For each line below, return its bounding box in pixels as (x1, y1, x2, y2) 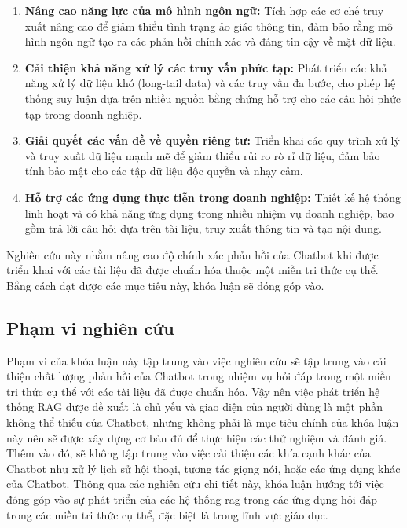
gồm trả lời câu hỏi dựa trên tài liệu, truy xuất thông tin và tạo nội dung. (24, 220, 382, 236)
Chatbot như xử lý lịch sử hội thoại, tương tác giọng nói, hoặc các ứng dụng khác (6, 460, 401, 476)
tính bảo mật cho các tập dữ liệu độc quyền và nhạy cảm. (24, 163, 303, 179)
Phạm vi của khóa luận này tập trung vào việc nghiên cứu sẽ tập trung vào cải (6, 352, 387, 368)
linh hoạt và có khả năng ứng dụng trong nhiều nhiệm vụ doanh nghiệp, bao (24, 204, 394, 221)
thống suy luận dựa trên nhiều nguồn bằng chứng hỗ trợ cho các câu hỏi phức (24, 90, 401, 106)
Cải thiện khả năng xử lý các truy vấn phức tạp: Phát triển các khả (24, 59, 387, 75)
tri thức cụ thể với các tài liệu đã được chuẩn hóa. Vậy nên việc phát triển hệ (6, 383, 380, 399)
